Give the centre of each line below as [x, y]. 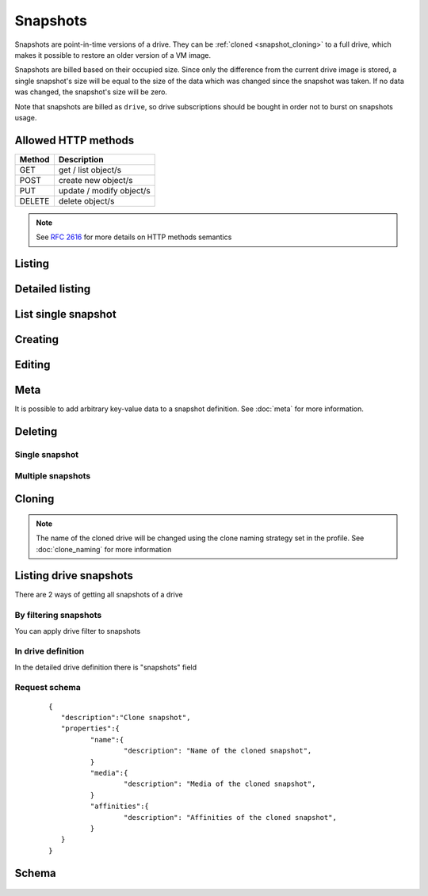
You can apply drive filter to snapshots [78, 631]
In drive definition [50, 651]
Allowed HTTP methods [75, 140]
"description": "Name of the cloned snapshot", [218, 751]
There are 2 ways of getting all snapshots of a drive [99, 595]
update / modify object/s [104, 190]
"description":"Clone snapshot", [126, 718]
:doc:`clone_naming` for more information [104, 549]
